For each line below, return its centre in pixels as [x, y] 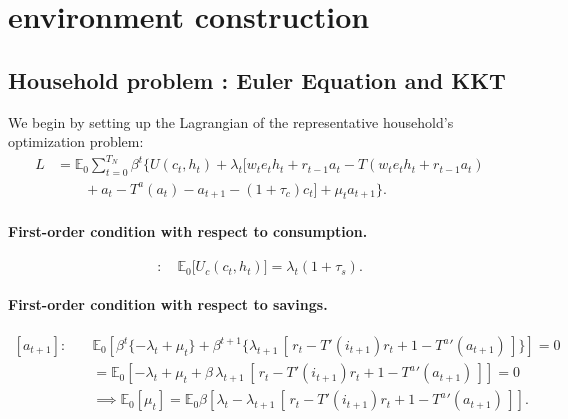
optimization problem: [76, 141]
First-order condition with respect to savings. [168, 303]
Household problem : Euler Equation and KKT [257, 79]
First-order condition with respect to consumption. [188, 231]
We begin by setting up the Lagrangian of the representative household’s [231, 121]
